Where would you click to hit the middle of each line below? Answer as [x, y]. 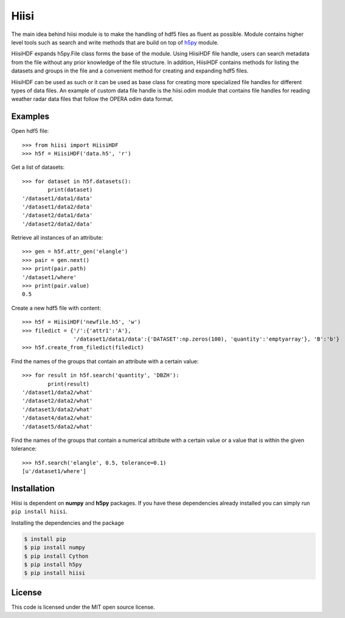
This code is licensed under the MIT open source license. [83, 607]
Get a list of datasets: [38, 167]
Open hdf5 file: [30, 131]
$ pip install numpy [54, 548]
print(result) [69, 384]
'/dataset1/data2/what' [57, 392]
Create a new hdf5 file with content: [56, 308]
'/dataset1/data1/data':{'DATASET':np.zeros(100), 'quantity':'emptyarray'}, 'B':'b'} [207, 339]
